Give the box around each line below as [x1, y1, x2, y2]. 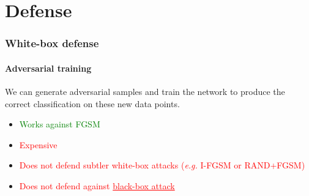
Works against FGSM [19, 118, 100, 130]
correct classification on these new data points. [5, 97, 180, 110]
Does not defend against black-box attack [19, 179, 175, 192]
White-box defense [5, 36, 99, 51]
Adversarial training [5, 61, 92, 74]
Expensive [19, 138, 58, 151]
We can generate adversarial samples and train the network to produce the [5, 85, 285, 98]
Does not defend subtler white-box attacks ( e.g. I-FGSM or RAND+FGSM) [19, 159, 305, 171]
